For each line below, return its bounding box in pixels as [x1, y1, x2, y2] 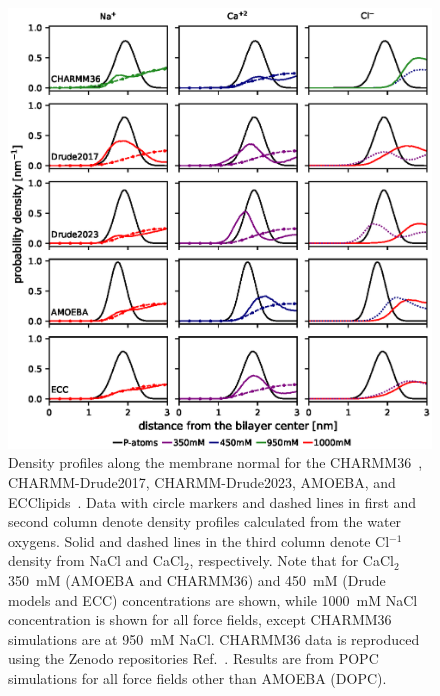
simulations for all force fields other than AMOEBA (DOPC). [8, 667, 387, 688]
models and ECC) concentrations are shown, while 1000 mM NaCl [8, 589, 418, 610]
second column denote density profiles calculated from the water [8, 511, 402, 532]
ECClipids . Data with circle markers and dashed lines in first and [8, 491, 417, 512]
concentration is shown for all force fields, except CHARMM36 [8, 609, 392, 630]
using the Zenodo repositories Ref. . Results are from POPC [8, 648, 379, 669]
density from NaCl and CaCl [8, 550, 184, 571]
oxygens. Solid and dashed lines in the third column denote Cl [8, 530, 390, 551]
